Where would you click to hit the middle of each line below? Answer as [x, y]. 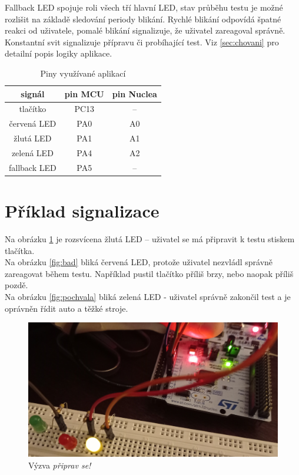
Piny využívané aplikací [83, 73]
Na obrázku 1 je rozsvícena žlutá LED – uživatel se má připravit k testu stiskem [150, 239]
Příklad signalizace [82, 211]
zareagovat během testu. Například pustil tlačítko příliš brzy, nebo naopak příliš [149, 273]
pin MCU [84, 93]
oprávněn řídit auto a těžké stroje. [67, 308]
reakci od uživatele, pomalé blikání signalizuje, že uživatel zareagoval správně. [145, 30]
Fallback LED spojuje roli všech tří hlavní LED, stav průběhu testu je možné [144, 7]
